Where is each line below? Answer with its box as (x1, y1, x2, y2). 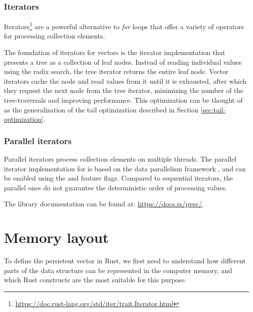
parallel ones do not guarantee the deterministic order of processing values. (4, 182, 227, 192)
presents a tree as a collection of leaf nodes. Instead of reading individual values (4, 56, 242, 67)
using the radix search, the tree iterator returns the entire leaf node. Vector (4, 66, 229, 76)
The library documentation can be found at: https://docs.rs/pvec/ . (4, 199, 204, 209)
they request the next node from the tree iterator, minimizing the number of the (4, 85, 244, 95)
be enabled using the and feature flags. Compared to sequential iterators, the (4, 173, 234, 183)
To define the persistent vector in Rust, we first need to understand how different (4, 256, 246, 266)
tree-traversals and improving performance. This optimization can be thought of (4, 95, 243, 105)
